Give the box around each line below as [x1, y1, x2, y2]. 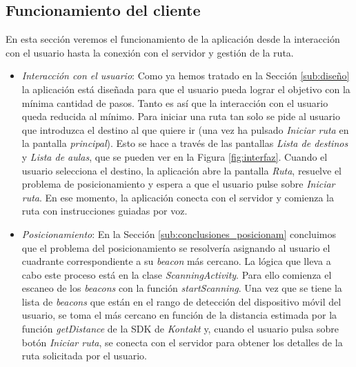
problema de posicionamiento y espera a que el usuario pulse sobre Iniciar [21, 177, 335, 191]
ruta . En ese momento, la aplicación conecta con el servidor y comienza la [21, 190, 335, 204]
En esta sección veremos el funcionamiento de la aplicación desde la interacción [6, 32, 340, 46]
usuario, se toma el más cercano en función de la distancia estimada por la [21, 308, 337, 322]
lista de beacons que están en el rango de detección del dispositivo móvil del [21, 294, 342, 308]
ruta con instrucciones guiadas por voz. [21, 204, 188, 218]
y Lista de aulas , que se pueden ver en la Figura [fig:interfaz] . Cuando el [21, 149, 328, 163]
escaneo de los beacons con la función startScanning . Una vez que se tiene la [21, 281, 342, 295]
